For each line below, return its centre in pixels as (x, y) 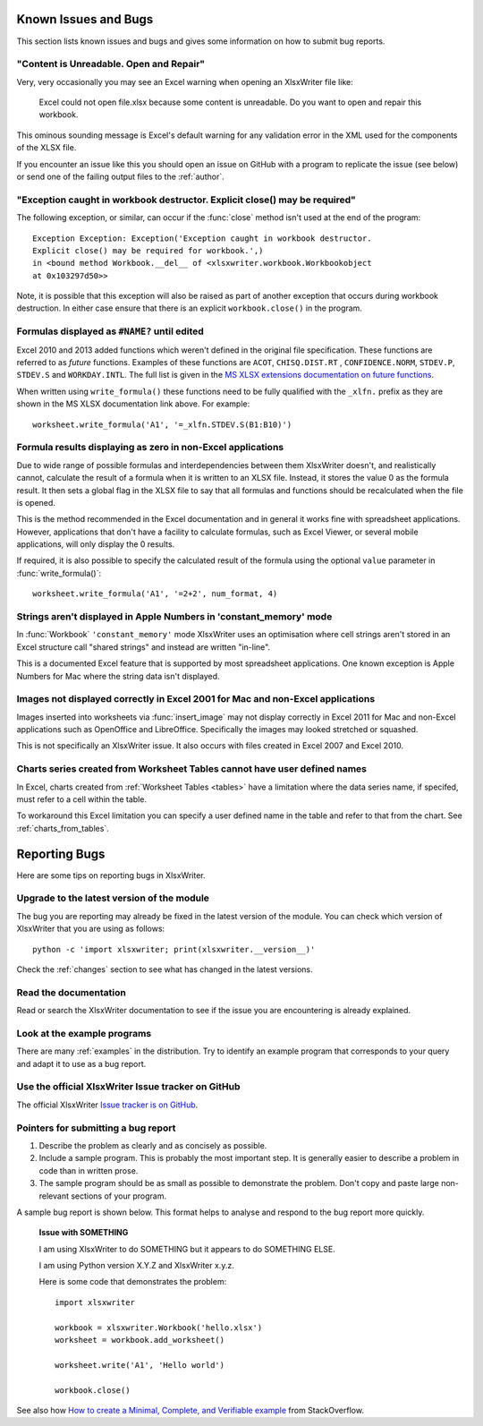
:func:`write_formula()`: (59, 573)
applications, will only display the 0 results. (96, 544)
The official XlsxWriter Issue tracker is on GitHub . (107, 1105)
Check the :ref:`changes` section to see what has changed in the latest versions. (165, 969)
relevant (54, 1196)
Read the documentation (72, 992)
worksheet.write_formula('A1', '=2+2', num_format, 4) (155, 594)
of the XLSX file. (47, 148)
